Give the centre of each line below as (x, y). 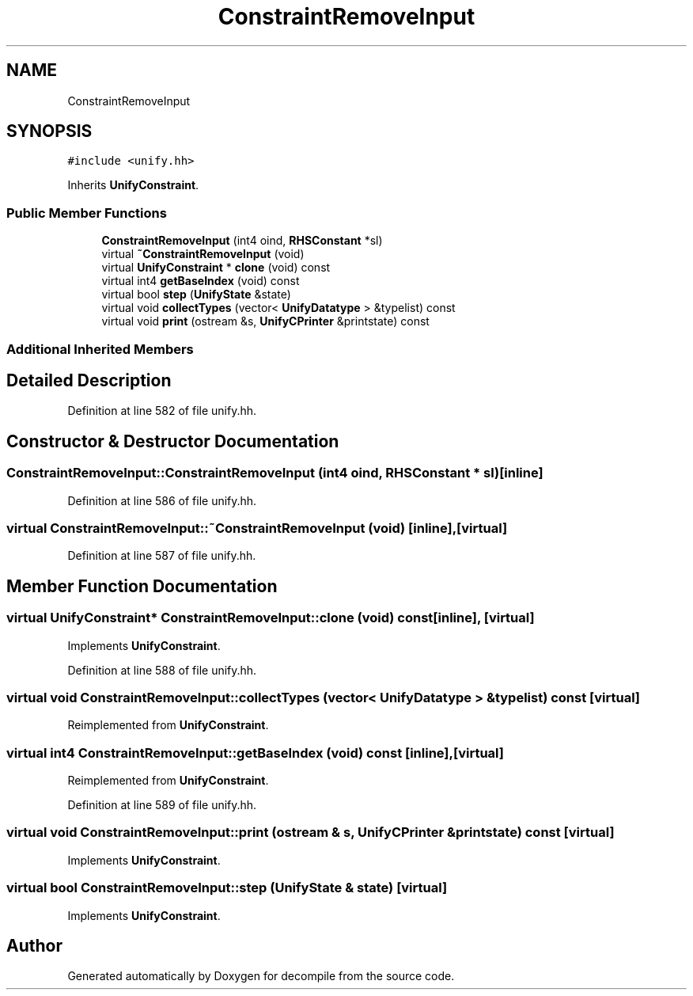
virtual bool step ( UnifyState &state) (196, 295)
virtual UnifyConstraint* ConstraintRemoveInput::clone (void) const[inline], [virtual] (271, 618)
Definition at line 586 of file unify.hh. (162, 500)
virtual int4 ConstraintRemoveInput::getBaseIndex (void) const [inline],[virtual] (255, 753)
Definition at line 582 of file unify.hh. (162, 411)
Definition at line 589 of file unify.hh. (162, 805)
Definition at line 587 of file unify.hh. (162, 556)
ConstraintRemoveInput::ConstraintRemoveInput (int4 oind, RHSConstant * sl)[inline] (275, 473)
